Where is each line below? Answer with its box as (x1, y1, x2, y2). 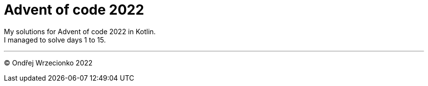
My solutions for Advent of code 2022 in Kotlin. (4, 27, 156, 36)
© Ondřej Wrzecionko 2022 (4, 58, 93, 67)
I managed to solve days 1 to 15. (4, 35, 106, 44)
